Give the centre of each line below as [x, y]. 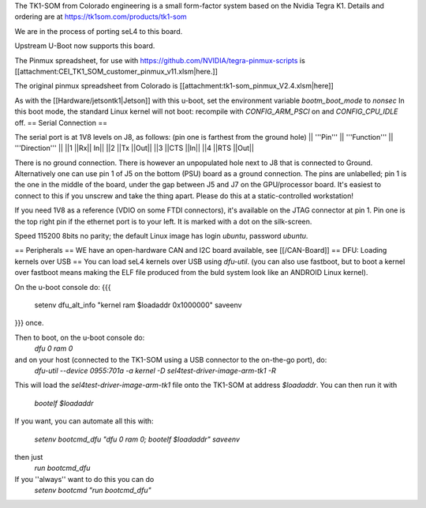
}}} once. [29, 323]
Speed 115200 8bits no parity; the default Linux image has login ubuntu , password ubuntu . [161, 236]
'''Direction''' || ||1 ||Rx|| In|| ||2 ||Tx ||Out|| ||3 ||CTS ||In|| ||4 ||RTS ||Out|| [134, 148]
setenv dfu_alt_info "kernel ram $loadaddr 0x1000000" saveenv [138, 305]
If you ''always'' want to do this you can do [84, 479]
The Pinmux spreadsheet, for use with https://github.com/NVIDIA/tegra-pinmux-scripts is [160, 60]
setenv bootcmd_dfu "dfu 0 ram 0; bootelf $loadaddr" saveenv [137, 439]
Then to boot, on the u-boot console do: [80, 337]
